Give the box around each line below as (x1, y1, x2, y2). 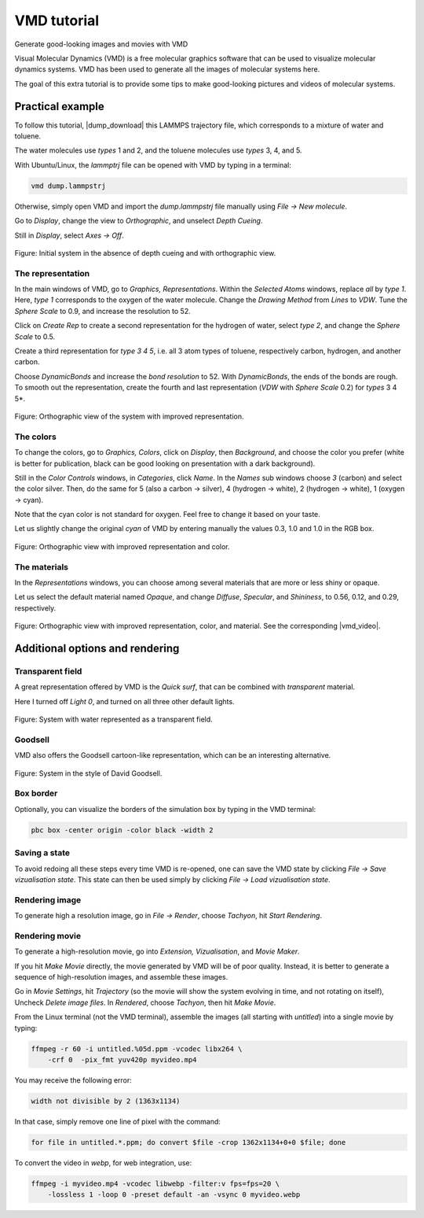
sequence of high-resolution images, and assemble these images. (14, 972, 228, 981)
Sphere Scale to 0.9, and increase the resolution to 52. (14, 306, 192, 316)
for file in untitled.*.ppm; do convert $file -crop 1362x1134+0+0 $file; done (31, 1138, 346, 1146)
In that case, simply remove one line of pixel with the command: (14, 1116, 221, 1126)
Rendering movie (14, 930, 82, 941)
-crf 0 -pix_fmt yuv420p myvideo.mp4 (47, 1055, 197, 1064)
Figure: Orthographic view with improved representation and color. (14, 541, 231, 551)
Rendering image (14, 894, 82, 905)
